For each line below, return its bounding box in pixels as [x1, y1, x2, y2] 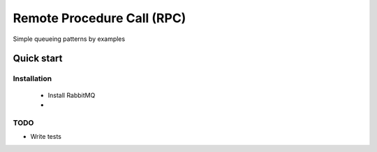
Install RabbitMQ [47, 91, 96, 99]
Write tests [30, 133, 62, 141]
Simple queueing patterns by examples [13, 35, 126, 43]
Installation [13, 74, 52, 83]
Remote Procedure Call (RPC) [13, 10, 186, 26]
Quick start [13, 53, 63, 65]
